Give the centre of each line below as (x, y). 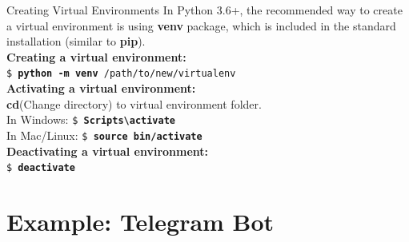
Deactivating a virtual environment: (108, 151)
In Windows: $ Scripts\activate (91, 119)
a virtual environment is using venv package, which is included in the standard (201, 25)
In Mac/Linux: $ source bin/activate (104, 135)
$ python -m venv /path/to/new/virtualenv (121, 74)
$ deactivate (41, 168)
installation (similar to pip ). (76, 41)
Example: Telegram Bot (140, 221)
